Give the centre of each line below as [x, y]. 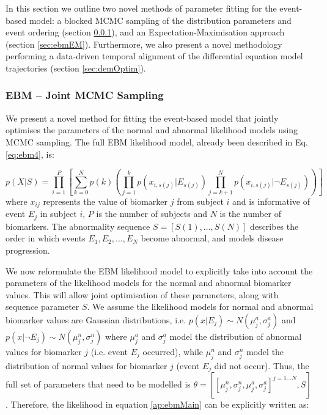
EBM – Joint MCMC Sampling [85, 95]
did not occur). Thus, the [262, 365]
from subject [200, 201]
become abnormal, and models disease [212, 238]
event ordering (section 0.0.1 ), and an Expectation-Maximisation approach [145, 32]
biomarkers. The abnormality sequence [78, 226]
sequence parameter [42, 307]
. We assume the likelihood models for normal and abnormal [200, 307]
